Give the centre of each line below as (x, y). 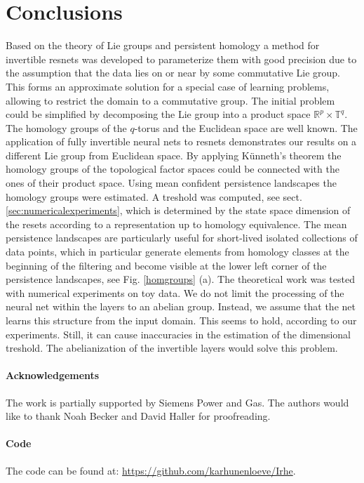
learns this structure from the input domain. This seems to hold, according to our (181, 320)
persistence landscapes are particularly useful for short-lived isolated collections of (182, 238)
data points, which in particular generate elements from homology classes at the (177, 252)
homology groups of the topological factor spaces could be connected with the (173, 169)
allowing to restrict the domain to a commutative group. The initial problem (170, 100)
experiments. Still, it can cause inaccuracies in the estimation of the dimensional (178, 334)
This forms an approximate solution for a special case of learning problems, (168, 86)
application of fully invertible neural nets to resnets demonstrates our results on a (181, 141)
